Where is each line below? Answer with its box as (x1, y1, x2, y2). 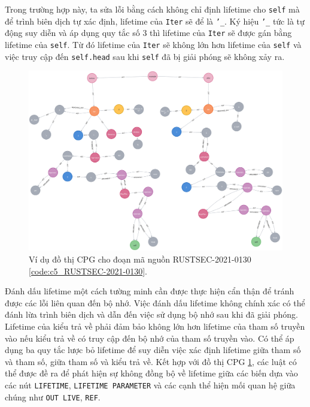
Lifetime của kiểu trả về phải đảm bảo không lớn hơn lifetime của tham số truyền (5, 320, 305, 333)
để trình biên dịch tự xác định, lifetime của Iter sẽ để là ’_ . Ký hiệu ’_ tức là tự (5, 14, 305, 27)
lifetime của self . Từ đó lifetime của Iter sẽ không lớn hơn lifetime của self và (5, 38, 302, 50)
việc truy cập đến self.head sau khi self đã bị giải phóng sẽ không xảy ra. (5, 50, 285, 62)
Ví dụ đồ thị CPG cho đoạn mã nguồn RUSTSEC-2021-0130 (29, 253, 251, 266)
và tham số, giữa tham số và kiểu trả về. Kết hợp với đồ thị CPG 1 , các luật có (5, 355, 297, 367)
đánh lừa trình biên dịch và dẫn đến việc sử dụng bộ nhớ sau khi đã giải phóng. (5, 308, 298, 321)
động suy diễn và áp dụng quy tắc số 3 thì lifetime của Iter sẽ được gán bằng (5, 26, 292, 39)
